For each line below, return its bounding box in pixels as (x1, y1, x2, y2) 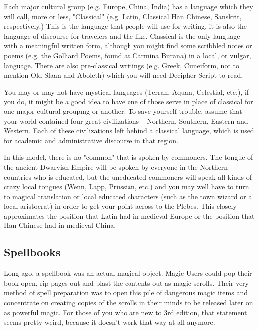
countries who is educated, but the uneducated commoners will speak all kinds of (4, 171, 252, 182)
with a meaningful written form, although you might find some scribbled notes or (4, 40, 252, 51)
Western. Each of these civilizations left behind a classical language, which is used (4, 125, 254, 136)
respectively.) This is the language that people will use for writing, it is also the (4, 21, 247, 31)
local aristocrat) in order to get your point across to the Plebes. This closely (4, 201, 237, 211)
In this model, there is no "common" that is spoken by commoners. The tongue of (4, 152, 253, 162)
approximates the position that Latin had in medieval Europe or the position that (4, 210, 255, 220)
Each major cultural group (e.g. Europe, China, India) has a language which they (4, 1, 253, 11)
